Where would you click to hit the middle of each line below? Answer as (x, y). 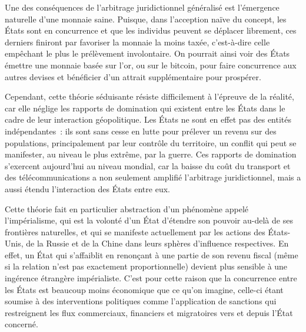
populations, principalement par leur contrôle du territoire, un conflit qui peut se (151, 142)
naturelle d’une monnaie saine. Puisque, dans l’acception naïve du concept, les (146, 19)
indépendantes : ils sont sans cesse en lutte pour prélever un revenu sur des (141, 131)
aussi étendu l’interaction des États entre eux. (87, 188)
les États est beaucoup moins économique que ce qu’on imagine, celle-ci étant (144, 289)
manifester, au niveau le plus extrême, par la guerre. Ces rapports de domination (151, 154)
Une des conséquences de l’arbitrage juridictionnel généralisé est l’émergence (142, 7)
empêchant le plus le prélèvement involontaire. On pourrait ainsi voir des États (147, 53)
